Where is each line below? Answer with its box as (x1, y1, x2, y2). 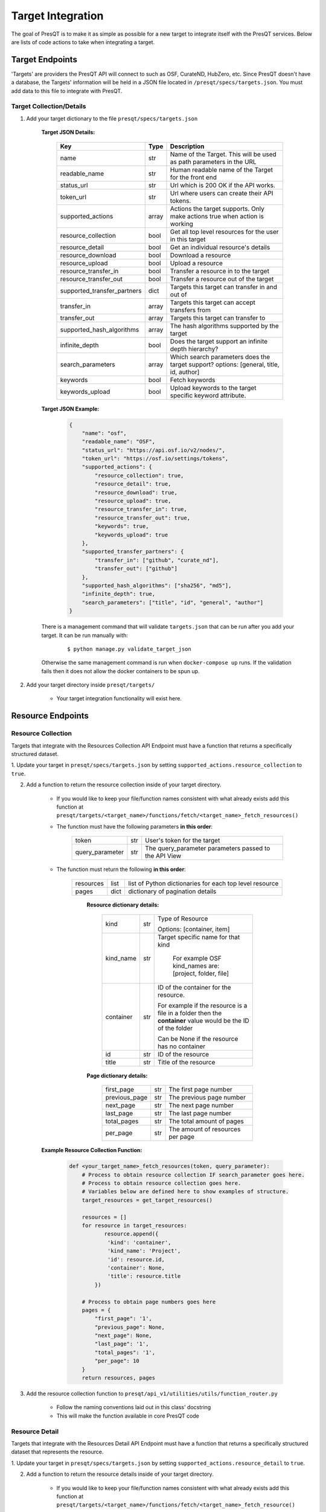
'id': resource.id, (107, 1256, 165, 1263)
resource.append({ (104, 1231, 159, 1237)
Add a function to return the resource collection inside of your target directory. (26, 781, 222, 789)
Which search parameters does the (170, 353, 270, 361)
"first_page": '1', (94, 1315, 152, 1322)
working (170, 220, 193, 228)
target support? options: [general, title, (170, 360, 280, 368)
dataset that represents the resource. (11, 1448, 104, 1456)
